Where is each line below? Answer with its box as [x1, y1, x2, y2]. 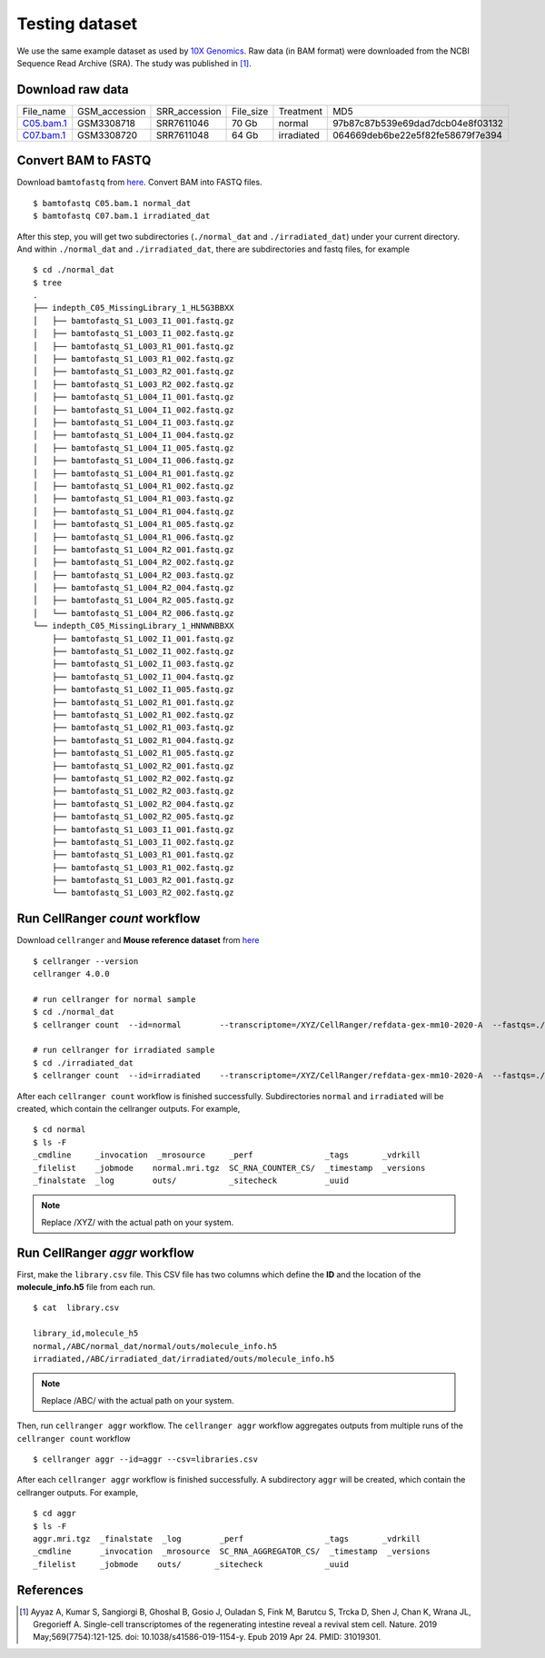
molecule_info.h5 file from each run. [16, 1282, 155, 1293]
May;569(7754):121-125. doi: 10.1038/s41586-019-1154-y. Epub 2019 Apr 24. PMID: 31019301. [33, 1632, 381, 1643]
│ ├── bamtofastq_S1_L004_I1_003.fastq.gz [33, 418, 235, 427]
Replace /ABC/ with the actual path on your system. [41, 1395, 235, 1405]
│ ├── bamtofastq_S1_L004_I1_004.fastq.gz [33, 430, 235, 441]
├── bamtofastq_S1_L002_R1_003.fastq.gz [51, 722, 235, 733]
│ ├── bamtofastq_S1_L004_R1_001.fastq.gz [33, 468, 235, 479]
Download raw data [16, 82, 129, 97]
